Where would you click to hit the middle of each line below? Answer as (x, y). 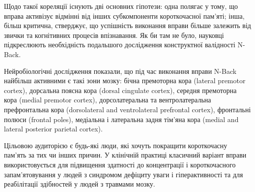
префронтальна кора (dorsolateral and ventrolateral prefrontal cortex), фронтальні (127, 109)
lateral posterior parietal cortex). (53, 129)
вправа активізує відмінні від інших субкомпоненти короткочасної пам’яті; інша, (124, 16)
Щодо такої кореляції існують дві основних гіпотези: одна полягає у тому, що (121, 6)
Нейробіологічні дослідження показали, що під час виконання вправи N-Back (120, 71)
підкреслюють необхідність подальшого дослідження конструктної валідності (120, 45)
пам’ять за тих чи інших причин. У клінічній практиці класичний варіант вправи (125, 155)
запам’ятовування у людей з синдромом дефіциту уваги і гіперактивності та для (124, 174)
